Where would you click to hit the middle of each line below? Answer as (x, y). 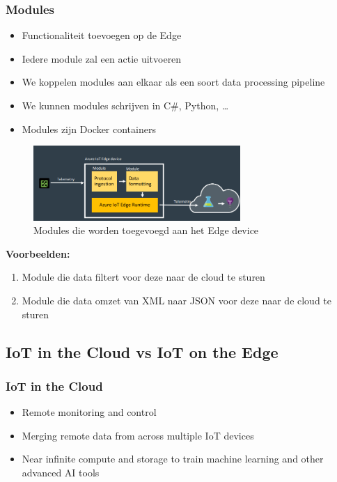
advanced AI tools (61, 472)
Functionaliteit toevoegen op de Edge (102, 35)
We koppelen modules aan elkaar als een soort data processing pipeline (173, 82)
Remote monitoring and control (89, 412)
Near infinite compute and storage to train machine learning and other (173, 459)
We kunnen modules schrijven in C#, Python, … (125, 105)
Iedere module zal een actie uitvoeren (102, 58)
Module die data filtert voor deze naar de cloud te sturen (143, 277)
